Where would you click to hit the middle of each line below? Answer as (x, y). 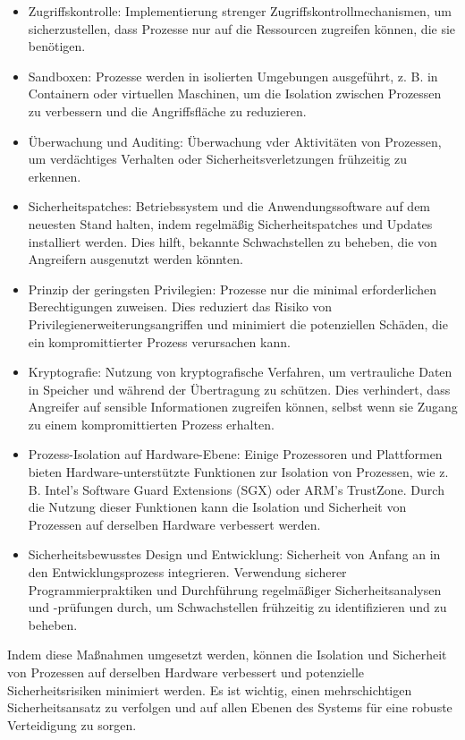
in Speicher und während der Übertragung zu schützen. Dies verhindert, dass (239, 389)
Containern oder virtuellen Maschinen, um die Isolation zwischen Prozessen (235, 94)
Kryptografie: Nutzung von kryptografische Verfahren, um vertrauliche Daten (240, 372)
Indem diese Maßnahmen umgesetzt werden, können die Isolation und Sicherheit (227, 655)
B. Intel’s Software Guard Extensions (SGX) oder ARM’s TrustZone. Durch (236, 489)
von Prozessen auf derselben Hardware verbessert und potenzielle (186, 672)
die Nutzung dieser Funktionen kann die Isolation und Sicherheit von (217, 507)
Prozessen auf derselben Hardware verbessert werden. (174, 524)
